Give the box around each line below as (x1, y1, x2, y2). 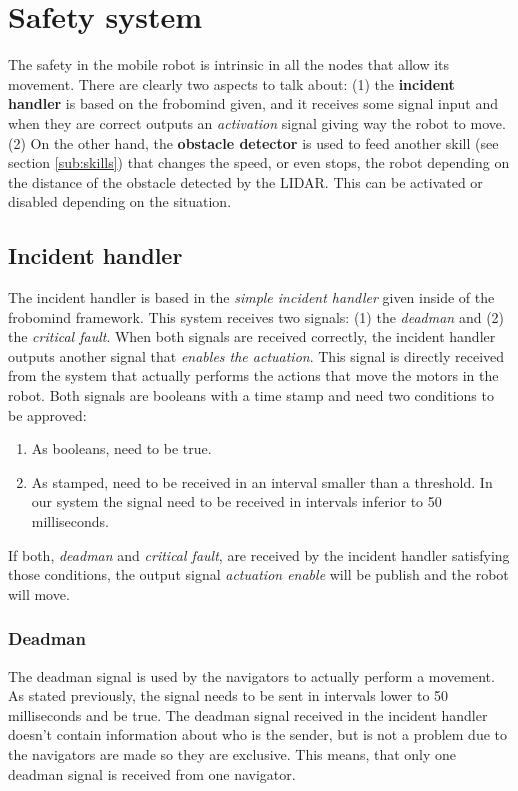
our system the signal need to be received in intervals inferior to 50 (31, 491, 442, 512)
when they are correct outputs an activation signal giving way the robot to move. (8, 112, 506, 133)
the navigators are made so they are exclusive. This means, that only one (8, 743, 457, 764)
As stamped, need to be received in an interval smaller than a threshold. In (31, 471, 493, 492)
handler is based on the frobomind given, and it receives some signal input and (8, 93, 498, 114)
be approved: (8, 404, 87, 425)
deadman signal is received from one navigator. (8, 763, 296, 784)
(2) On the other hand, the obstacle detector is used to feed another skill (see (8, 132, 499, 153)
